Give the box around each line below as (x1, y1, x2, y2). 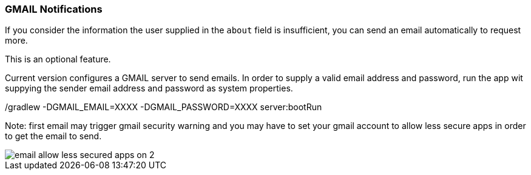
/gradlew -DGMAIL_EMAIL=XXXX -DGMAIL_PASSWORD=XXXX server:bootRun (5, 102, 322, 113)
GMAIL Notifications (5, 3, 103, 15)
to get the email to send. (5, 131, 102, 142)
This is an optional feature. (5, 54, 111, 65)
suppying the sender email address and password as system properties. (5, 83, 293, 94)
